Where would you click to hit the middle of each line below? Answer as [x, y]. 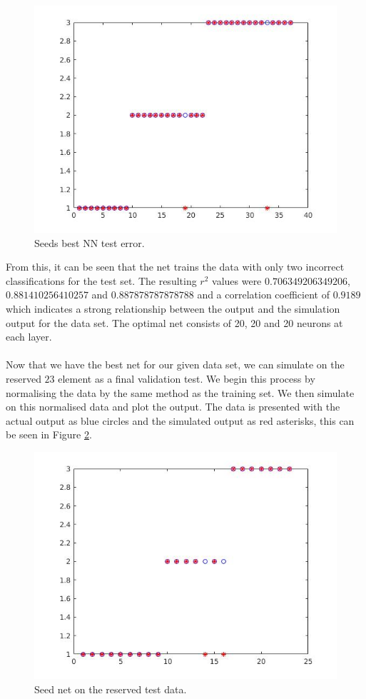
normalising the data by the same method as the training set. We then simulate [180, 392]
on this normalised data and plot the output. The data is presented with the [173, 407]
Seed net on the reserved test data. [111, 689]
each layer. [29, 337]
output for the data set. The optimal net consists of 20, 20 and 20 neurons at [174, 322]
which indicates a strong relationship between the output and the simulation [173, 308]
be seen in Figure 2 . [49, 434]
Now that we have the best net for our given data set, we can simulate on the [175, 364]
